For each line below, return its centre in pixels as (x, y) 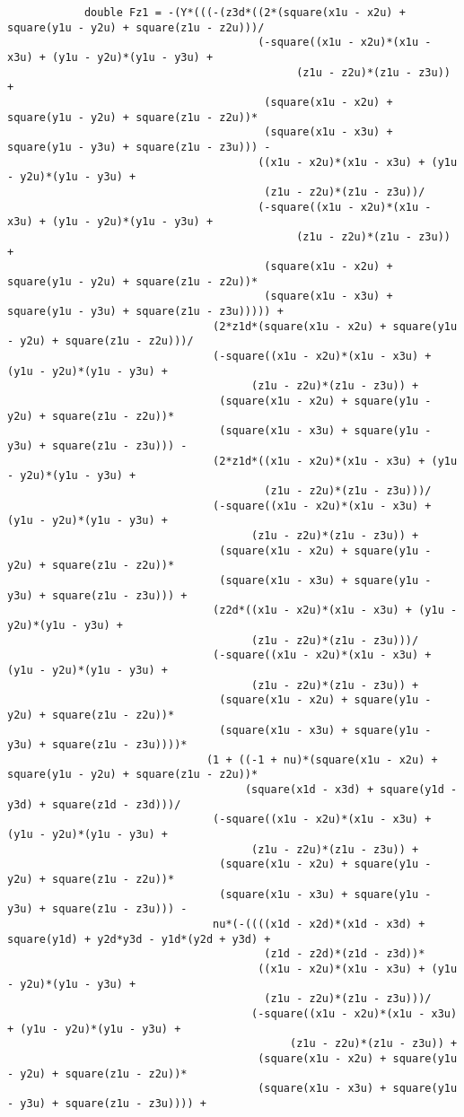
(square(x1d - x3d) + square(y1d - (351, 790)
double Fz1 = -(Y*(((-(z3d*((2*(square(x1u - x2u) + (245, 13)
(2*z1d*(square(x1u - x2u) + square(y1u (335, 326)
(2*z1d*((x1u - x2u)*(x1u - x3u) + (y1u (335, 461)
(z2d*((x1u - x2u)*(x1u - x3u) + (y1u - (335, 611)
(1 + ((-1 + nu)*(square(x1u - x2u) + (322, 759)
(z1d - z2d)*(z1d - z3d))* (345, 954)
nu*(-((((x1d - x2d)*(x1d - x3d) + (319, 925)
